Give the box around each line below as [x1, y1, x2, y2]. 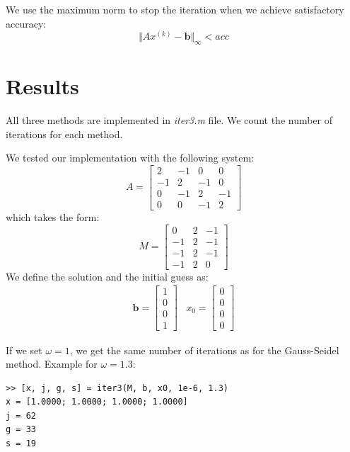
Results [6, 72, 79, 101]
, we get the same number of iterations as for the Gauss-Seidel [69, 342, 339, 357]
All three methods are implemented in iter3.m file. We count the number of [6, 113, 333, 128]
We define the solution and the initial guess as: [6, 269, 209, 283]
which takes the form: [6, 210, 100, 225]
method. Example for [6, 356, 98, 371]
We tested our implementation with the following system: [6, 150, 255, 165]
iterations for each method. [6, 126, 123, 141]
